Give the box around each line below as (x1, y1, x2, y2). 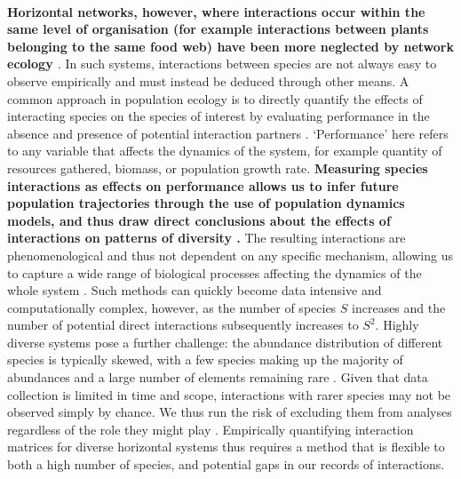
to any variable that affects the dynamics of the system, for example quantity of (7, 141, 442, 160)
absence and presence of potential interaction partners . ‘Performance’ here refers (7, 124, 449, 142)
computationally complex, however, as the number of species (7, 298, 337, 316)
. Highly (375, 315, 419, 334)
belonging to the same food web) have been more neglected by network (7, 36, 454, 55)
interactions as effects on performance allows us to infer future (7, 176, 399, 195)
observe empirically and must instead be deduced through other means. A (7, 71, 409, 90)
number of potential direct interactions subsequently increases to (7, 315, 359, 334)
